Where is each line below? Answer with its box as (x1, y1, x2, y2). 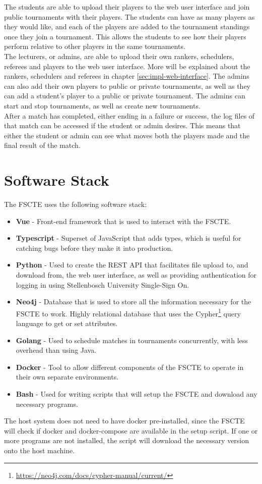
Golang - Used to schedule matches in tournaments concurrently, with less (16, 335, 248, 345)
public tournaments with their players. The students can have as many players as (4, 11, 255, 22)
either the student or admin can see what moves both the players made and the (4, 130, 250, 140)
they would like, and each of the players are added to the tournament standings (4, 21, 250, 32)
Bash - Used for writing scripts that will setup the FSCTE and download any (16, 389, 257, 399)
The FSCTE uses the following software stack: (4, 199, 147, 209)
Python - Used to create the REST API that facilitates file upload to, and (16, 259, 248, 270)
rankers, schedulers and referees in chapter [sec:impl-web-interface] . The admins (4, 71, 249, 81)
